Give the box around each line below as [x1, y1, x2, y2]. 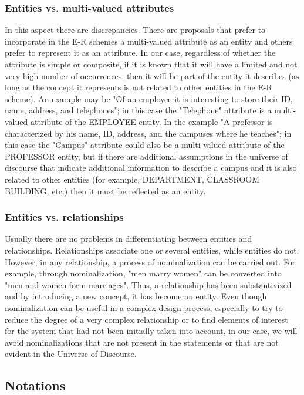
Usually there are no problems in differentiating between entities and [5, 232, 252, 245]
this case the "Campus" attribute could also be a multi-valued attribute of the [5, 139, 285, 151]
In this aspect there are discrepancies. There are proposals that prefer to [5, 23, 266, 36]
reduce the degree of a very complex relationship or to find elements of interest [5, 313, 288, 325]
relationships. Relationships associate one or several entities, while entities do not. [5, 244, 299, 256]
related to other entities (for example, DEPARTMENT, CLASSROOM [5, 173, 260, 185]
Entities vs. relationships [5, 210, 124, 224]
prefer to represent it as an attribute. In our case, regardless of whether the [5, 46, 276, 59]
